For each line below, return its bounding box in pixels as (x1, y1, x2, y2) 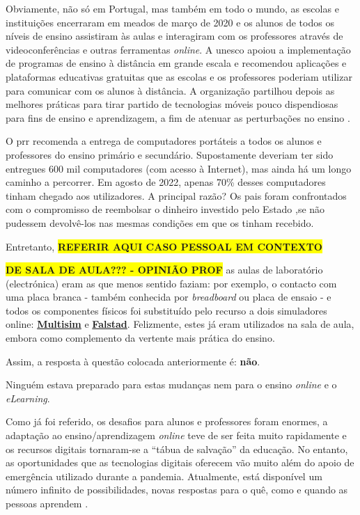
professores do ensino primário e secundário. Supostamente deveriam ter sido (6, 147, 334, 161)
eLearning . (6, 390, 50, 405)
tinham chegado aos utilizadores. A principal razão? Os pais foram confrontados (6, 188, 347, 203)
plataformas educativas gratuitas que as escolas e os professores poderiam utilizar (6, 69, 352, 84)
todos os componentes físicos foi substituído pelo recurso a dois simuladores (6, 303, 327, 317)
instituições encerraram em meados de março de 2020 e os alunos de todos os (6, 15, 334, 29)
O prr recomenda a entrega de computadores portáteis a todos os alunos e (6, 134, 322, 148)
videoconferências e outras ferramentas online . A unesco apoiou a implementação (6, 42, 351, 56)
